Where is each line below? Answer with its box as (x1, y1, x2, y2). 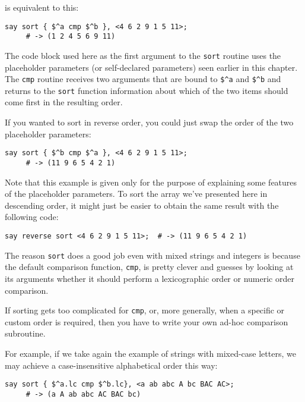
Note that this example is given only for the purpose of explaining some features (5, 175, 297, 188)
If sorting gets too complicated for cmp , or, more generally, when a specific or (5, 304, 285, 316)
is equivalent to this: (5, 1, 79, 13)
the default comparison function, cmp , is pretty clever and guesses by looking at (5, 260, 294, 273)
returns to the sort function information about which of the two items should (5, 84, 288, 96)
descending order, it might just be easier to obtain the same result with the (5, 199, 279, 211)
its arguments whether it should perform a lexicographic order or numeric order (5, 272, 294, 284)
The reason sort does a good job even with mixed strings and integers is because (5, 249, 300, 261)
